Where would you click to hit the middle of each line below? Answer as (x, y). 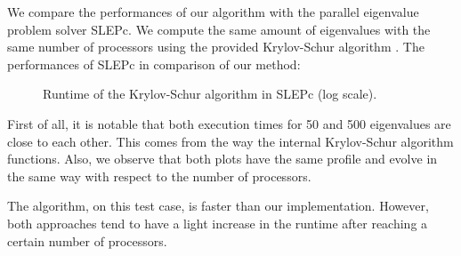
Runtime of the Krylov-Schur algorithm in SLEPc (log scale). (210, 94)
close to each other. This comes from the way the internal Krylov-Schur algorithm (230, 141)
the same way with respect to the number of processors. (159, 176)
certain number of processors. (87, 240)
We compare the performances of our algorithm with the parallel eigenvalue (213, 12)
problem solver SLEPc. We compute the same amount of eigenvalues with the (219, 29)
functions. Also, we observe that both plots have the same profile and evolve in (222, 159)
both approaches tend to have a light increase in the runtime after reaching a (218, 223)
